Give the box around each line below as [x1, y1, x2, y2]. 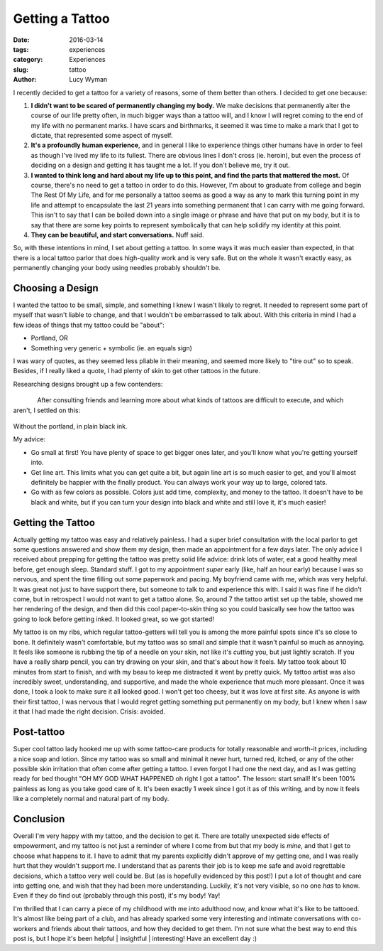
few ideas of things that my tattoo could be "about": [13, 321, 165, 329]
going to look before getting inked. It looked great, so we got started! [13, 615, 214, 623]
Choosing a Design [13, 281, 99, 294]
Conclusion [13, 812, 65, 824]
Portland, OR [30, 334, 69, 343]
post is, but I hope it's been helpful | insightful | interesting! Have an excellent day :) [13, 934, 257, 942]
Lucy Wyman [69, 75, 108, 84]
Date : [13, 36, 30, 44]
